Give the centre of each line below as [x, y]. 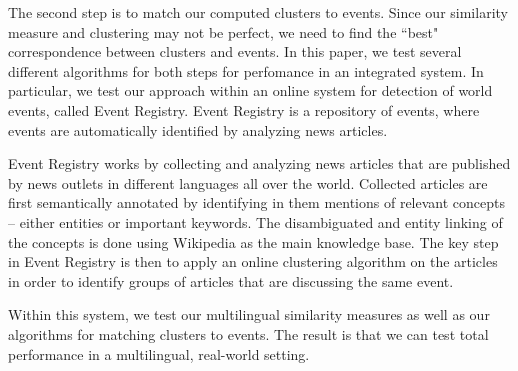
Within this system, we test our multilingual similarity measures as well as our [249, 314]
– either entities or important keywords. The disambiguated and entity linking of [255, 221]
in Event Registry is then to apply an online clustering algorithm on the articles [253, 261]
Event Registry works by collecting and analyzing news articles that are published [259, 163]
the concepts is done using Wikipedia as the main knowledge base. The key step [253, 241]
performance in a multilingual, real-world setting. [159, 353]
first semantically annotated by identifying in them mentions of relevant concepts [256, 202]
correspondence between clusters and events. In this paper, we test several [235, 51]
